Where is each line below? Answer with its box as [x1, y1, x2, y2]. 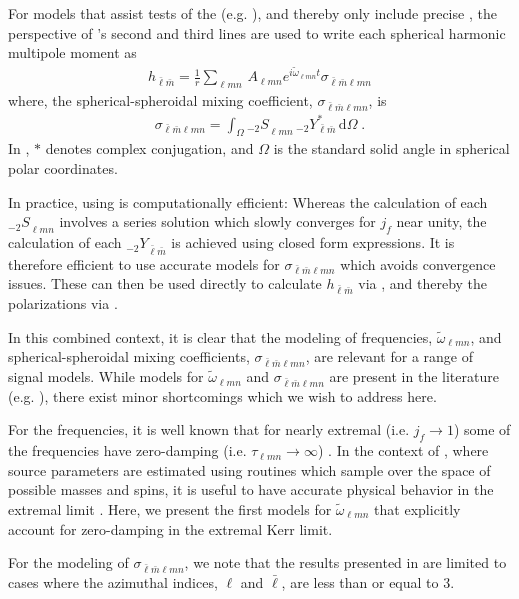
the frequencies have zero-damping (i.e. [8, 440, 247, 461]
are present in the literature [329, 366, 499, 387]
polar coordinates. [8, 157, 118, 178]
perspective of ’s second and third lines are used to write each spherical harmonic [8, 22, 506, 43]
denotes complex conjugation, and [45, 138, 254, 159]
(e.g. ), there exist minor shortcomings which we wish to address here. [8, 385, 437, 406]
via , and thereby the [358, 273, 488, 294]
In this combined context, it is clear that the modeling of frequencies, [8, 326, 433, 347]
